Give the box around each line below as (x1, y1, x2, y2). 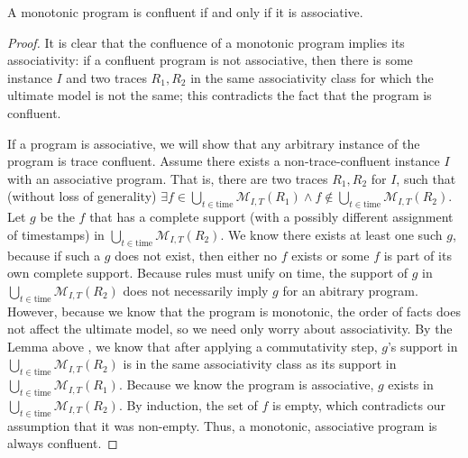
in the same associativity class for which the (190, 68, 434, 87)
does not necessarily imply (123, 280, 269, 299)
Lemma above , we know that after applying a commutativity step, (7, 336, 378, 355)
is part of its (383, 245, 452, 264)
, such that (396, 169, 456, 188)
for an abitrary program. (282, 280, 418, 299)
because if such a (7, 245, 101, 264)
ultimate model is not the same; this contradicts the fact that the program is (7, 86, 432, 105)
